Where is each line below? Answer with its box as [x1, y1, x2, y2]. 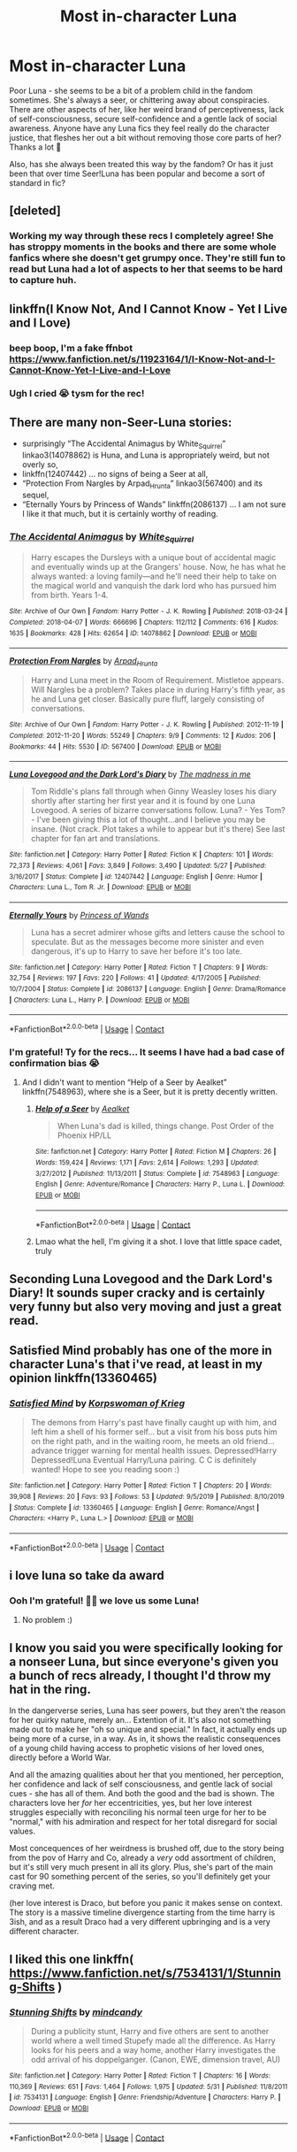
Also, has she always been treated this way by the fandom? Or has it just [9, 158, 274, 169]
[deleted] [9, 204, 62, 219]
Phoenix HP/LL [57, 1130, 112, 1141]
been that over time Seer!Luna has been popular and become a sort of [9, 168, 265, 179]
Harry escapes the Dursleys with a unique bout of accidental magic [30, 552, 277, 563]
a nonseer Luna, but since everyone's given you [9, 1654, 279, 1669]
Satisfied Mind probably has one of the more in [9, 1343, 272, 1358]
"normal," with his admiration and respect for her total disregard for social [9, 1817, 278, 1827]
